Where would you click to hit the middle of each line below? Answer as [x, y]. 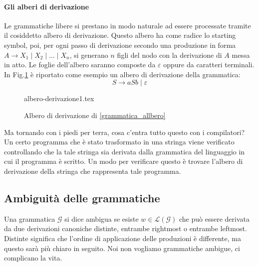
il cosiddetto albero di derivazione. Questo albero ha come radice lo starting [120, 35]
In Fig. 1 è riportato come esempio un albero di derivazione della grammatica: [122, 74]
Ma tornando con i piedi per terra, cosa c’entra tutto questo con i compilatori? [125, 132]
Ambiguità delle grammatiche [82, 198]
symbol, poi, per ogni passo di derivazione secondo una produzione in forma [120, 45]
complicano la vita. [33, 258]
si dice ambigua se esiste [102, 218]
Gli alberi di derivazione [47, 6]
